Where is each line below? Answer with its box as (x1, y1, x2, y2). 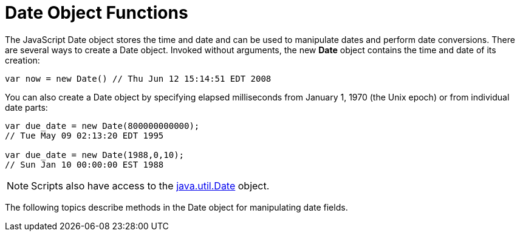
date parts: (5, 102, 48, 113)
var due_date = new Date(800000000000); (5, 120, 200, 131)
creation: (5, 54, 40, 65)
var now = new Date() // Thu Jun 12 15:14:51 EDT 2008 (5, 73, 272, 84)
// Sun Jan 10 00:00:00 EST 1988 (5, 159, 164, 169)
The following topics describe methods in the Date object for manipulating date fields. (5, 202, 348, 212)
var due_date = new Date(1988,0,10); (5, 149, 185, 160)
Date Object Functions (5, 2, 188, 23)
